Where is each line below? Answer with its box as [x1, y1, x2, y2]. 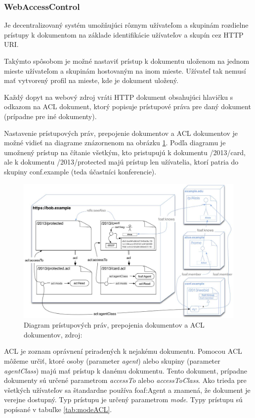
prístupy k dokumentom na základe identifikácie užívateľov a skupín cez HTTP [4, 29, 244, 40]
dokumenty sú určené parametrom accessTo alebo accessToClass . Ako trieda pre [4, 375, 247, 385]
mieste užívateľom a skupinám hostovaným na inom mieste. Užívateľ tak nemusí [4, 65, 246, 76]
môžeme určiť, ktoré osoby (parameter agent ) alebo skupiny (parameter [4, 355, 220, 366]
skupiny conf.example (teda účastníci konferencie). [4, 166, 157, 176]
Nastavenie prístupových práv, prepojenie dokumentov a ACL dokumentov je [4, 127, 238, 138]
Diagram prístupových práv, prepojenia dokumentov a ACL [24, 320, 205, 330]
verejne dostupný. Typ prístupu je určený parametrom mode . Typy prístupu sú [4, 394, 243, 405]
